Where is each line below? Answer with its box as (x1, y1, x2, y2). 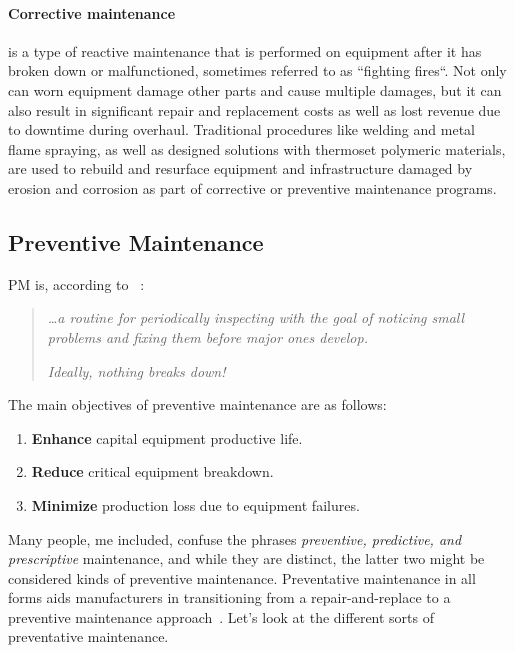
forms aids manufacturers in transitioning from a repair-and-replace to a (8, 587, 451, 608)
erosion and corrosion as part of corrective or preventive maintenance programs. (8, 177, 497, 198)
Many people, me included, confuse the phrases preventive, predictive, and (8, 528, 462, 549)
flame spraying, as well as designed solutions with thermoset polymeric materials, (8, 138, 506, 159)
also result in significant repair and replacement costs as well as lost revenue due (8, 99, 501, 120)
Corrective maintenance (8, 2, 176, 23)
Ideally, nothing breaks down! (47, 360, 226, 381)
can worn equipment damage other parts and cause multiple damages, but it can (8, 79, 502, 100)
